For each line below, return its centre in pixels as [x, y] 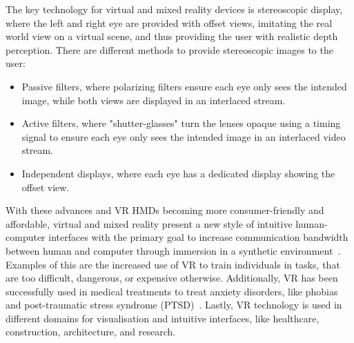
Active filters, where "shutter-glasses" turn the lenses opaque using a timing [181, 123]
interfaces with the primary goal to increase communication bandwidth [198, 237]
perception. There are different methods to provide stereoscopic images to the [169, 49]
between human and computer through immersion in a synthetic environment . [173, 250]
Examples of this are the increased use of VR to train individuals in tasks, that [173, 264]
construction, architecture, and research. [91, 332]
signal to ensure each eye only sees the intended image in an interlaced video [184, 136]
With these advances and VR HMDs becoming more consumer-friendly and [165, 210]
